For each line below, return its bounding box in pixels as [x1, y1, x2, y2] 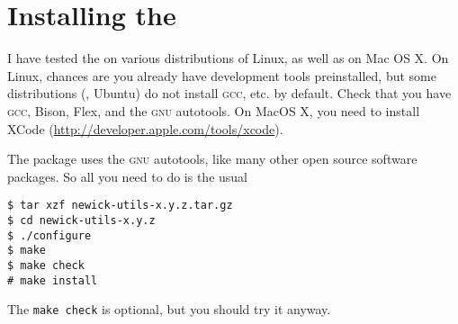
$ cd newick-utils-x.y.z [7, 213, 156, 227]
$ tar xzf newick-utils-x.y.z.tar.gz [7, 199, 233, 212]
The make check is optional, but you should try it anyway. [7, 300, 331, 319]
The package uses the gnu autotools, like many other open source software [7, 149, 418, 168]
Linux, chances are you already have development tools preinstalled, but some [7, 66, 436, 85]
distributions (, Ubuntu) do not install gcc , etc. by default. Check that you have [7, 84, 452, 103]
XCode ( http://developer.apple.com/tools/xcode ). [7, 119, 283, 138]
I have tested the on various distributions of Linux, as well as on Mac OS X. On [7, 49, 449, 67]
